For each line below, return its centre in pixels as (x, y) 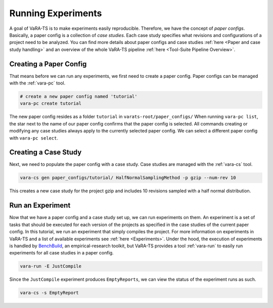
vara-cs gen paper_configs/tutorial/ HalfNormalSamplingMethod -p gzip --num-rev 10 (128, 178)
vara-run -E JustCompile (51, 266)
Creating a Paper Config (48, 64)
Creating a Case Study (45, 152)
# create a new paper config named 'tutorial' (79, 96)
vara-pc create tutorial (51, 103)
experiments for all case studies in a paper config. (61, 253)
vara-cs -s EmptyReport (50, 293)
